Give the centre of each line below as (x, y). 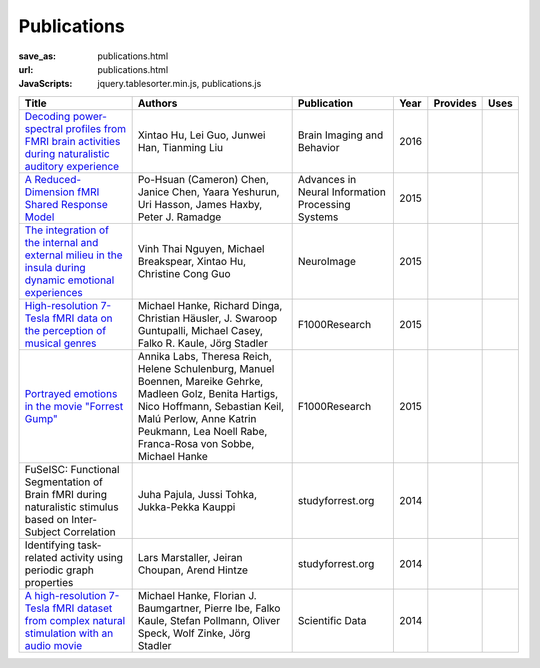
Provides (455, 103)
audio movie (53, 645)
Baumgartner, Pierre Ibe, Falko (209, 608)
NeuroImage (327, 261)
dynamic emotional (69, 280)
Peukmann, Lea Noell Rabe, (202, 431)
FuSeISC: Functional (72, 469)
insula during (55, 267)
